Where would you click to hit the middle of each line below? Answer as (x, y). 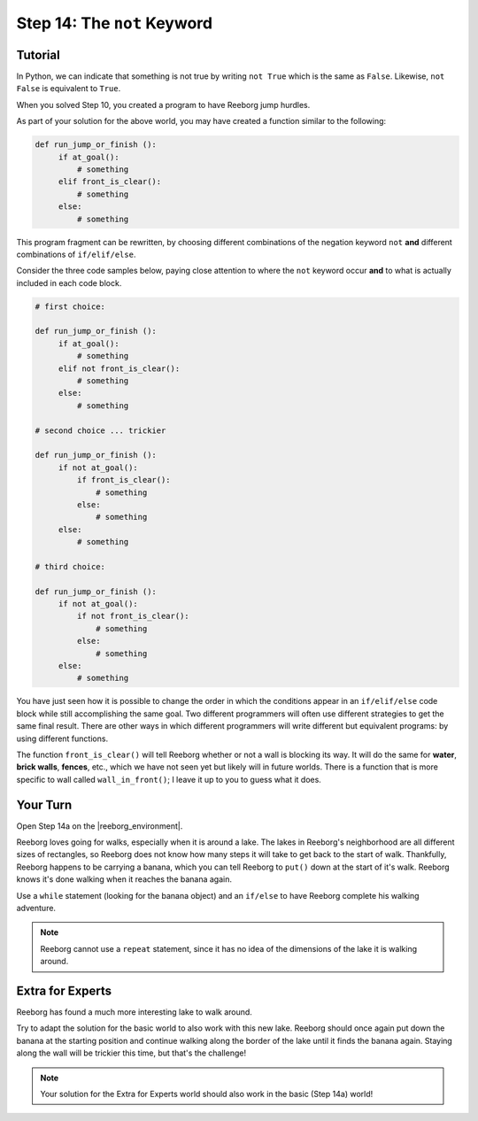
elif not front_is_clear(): (119, 368)
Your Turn (44, 804)
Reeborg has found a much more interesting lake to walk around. (134, 1012)
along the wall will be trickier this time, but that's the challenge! (131, 1053)
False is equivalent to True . (69, 89)
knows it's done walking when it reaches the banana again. (124, 879)
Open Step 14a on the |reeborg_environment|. (100, 826)
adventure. (36, 908)
